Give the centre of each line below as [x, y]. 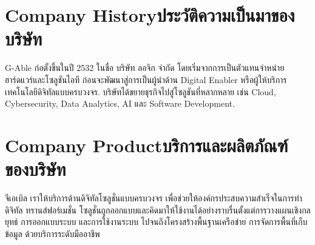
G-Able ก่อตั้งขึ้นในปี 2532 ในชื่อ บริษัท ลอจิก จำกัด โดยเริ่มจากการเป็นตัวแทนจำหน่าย [145, 68]
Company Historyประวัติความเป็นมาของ [150, 15]
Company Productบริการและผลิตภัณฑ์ [147, 145]
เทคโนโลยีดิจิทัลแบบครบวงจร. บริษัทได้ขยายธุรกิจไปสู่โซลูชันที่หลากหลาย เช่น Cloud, [141, 91]
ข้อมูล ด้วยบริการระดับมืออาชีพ [52, 233]
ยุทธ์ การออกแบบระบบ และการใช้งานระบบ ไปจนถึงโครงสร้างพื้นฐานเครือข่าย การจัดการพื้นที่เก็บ [156, 222]
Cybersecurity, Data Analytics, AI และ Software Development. [120, 103]
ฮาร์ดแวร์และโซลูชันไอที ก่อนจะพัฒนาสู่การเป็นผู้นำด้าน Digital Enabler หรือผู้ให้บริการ [146, 79]
